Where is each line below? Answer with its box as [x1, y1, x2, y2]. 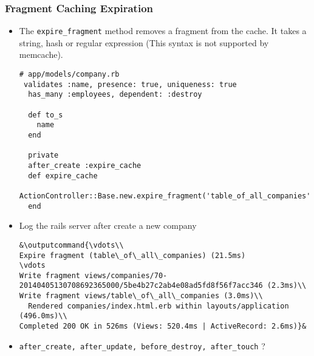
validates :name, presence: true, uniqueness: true [23, 80, 237, 89]
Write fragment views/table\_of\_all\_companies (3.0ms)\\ [19, 291, 263, 301]
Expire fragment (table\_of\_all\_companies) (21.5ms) [19, 251, 246, 260]
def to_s [28, 110, 63, 119]
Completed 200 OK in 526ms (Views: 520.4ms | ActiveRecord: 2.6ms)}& [19, 322, 307, 331]
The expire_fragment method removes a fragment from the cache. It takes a [19, 24, 307, 37]
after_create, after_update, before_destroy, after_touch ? [19, 339, 265, 352]
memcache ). [19, 48, 63, 61]
